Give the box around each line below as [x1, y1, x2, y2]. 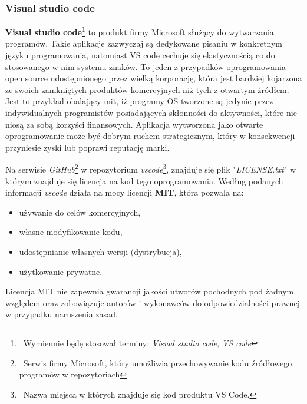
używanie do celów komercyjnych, [19, 206, 141, 218]
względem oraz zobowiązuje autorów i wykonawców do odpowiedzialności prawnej [5, 296, 300, 309]
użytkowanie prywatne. [19, 265, 103, 277]
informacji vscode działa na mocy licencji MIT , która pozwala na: [5, 186, 244, 198]
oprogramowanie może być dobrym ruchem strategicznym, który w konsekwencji [5, 130, 295, 142]
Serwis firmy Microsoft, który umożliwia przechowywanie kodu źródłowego [23, 356, 292, 369]
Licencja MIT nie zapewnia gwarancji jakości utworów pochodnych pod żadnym [5, 285, 294, 297]
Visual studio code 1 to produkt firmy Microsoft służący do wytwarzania [5, 24, 274, 38]
